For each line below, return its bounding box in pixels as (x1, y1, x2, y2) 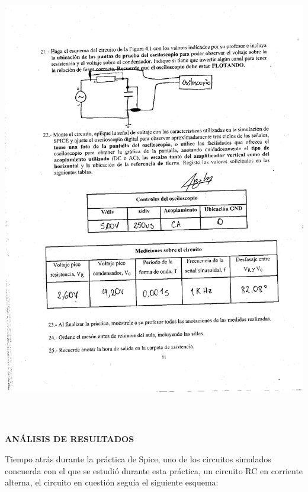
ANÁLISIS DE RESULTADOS (5, 433, 134, 445)
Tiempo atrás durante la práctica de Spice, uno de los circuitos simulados (5, 453, 271, 465)
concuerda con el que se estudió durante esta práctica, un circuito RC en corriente (5, 464, 303, 477)
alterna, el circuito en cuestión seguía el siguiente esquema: (5, 476, 219, 488)
